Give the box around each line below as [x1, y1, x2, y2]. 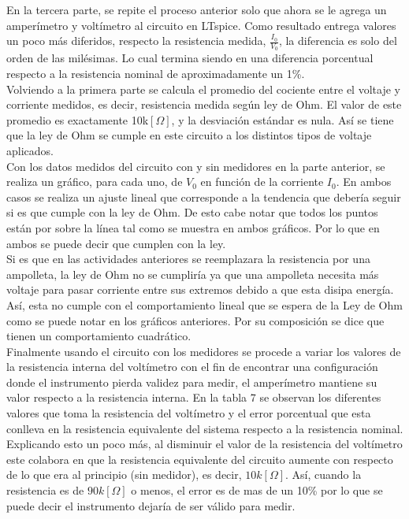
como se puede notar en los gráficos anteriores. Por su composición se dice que [6, 312, 385, 328]
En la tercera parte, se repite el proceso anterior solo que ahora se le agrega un [6, 2, 387, 17]
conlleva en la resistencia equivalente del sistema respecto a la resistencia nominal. [6, 420, 403, 436]
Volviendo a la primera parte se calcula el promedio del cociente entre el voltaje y [6, 80, 400, 97]
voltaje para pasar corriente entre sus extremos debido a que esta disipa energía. [6, 281, 394, 298]
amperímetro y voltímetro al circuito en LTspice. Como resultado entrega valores [6, 17, 396, 33]
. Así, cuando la [285, 466, 362, 483]
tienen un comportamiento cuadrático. [6, 328, 191, 344]
